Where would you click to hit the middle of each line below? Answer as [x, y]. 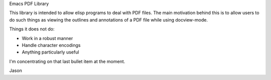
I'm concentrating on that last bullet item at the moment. [67, 61]
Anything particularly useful [50, 52]
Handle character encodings [51, 45]
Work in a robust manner [47, 38]
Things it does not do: [32, 29]
